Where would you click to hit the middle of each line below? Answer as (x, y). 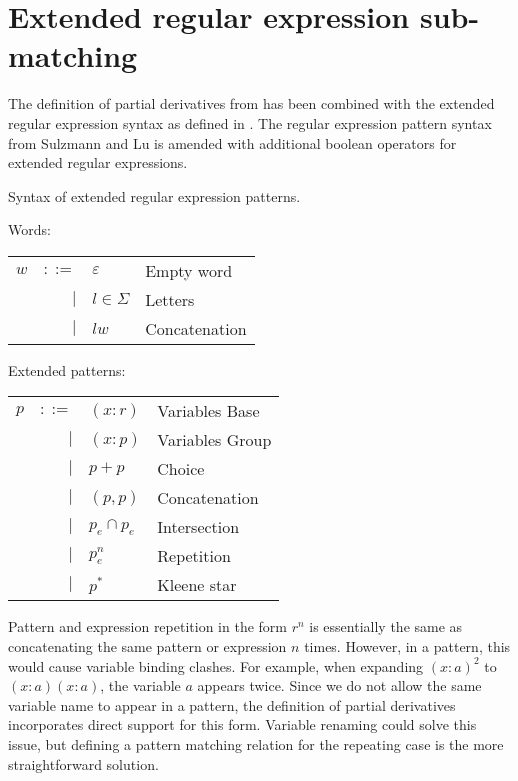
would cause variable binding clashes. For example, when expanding (216, 665)
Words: (29, 229)
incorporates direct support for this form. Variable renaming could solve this (242, 724)
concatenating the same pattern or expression (147, 646)
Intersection (198, 527)
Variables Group (214, 440)
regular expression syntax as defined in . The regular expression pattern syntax (250, 122)
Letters (170, 299)
